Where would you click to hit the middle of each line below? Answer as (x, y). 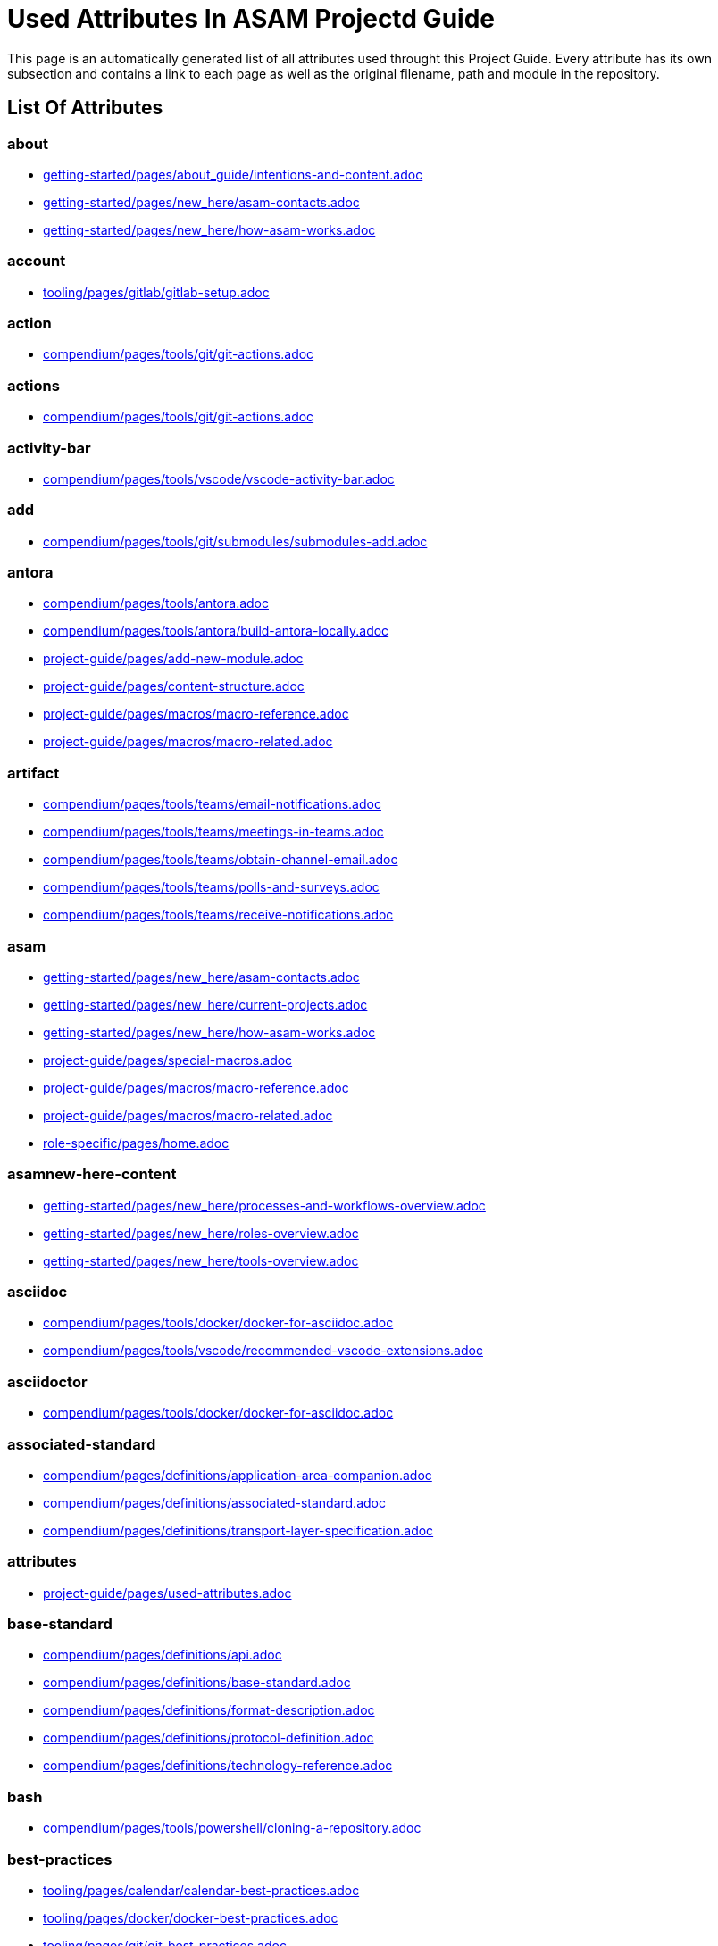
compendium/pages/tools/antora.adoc (156, 603)
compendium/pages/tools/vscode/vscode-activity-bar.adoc (219, 478)
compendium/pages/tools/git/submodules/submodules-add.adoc (235, 541)
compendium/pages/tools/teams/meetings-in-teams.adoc (213, 832)
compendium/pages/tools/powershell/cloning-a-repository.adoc (232, 1828)
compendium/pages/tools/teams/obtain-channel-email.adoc (221, 860)
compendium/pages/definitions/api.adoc (163, 1655)
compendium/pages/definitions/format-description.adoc (209, 1710)
